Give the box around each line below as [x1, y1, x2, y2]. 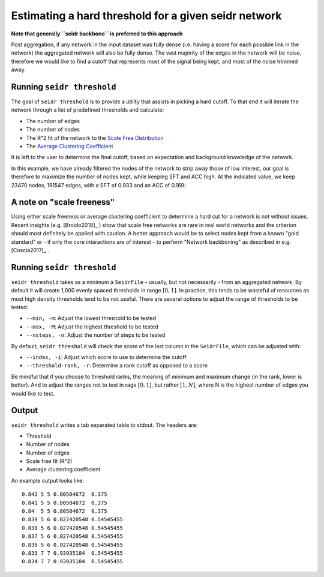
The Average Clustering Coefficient [26, 142, 113, 150]
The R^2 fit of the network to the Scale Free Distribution [26, 134, 164, 141]
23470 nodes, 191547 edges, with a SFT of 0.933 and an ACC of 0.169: [11, 181, 186, 189]
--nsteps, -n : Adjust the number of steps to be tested [26, 331, 166, 339]
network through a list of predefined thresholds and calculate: [11, 106, 164, 113]
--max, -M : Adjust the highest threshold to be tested [26, 323, 158, 330]
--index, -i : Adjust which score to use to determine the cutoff [26, 354, 187, 361]
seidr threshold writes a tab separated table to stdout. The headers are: [11, 421, 198, 429]
